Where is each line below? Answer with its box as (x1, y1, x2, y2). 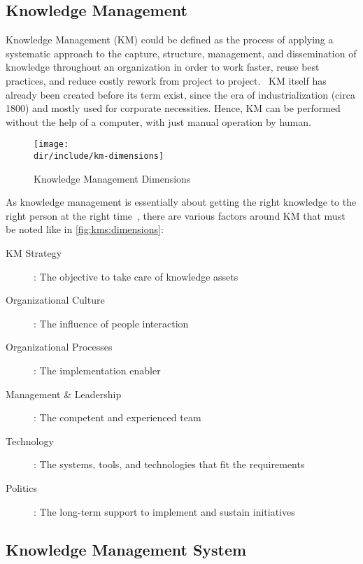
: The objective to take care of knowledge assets (34, 269, 239, 283)
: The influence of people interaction (34, 316, 189, 330)
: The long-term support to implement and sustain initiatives (34, 504, 295, 519)
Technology (6, 433, 54, 448)
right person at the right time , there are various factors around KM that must (6, 208, 346, 223)
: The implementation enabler (34, 363, 161, 378)
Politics (6, 480, 37, 495)
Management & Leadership (6, 386, 122, 401)
